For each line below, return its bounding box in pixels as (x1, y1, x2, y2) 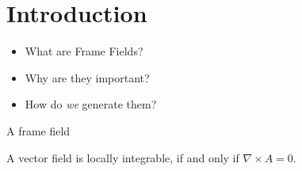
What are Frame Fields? (25, 43, 143, 59)
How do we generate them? (25, 96, 157, 112)
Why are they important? (25, 69, 150, 85)
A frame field (6, 122, 71, 139)
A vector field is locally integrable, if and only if (6, 149, 239, 165)
